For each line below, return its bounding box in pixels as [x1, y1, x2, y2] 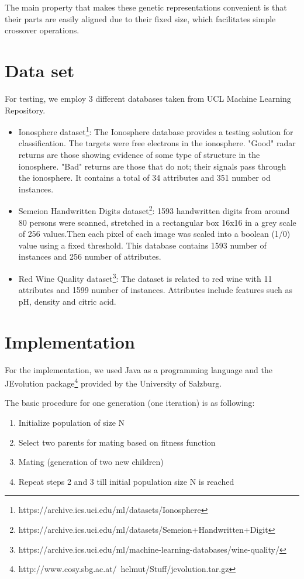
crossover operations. [5, 24, 80, 36]
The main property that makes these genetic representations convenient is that [5, 1, 287, 13]
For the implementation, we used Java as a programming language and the [5, 363, 272, 375]
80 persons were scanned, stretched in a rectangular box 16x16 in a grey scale [18, 216, 296, 228]
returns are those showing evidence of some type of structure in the [18, 148, 260, 160]
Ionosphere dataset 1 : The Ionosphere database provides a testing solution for [18, 124, 293, 137]
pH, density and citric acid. [18, 295, 116, 307]
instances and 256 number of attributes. [18, 250, 161, 263]
